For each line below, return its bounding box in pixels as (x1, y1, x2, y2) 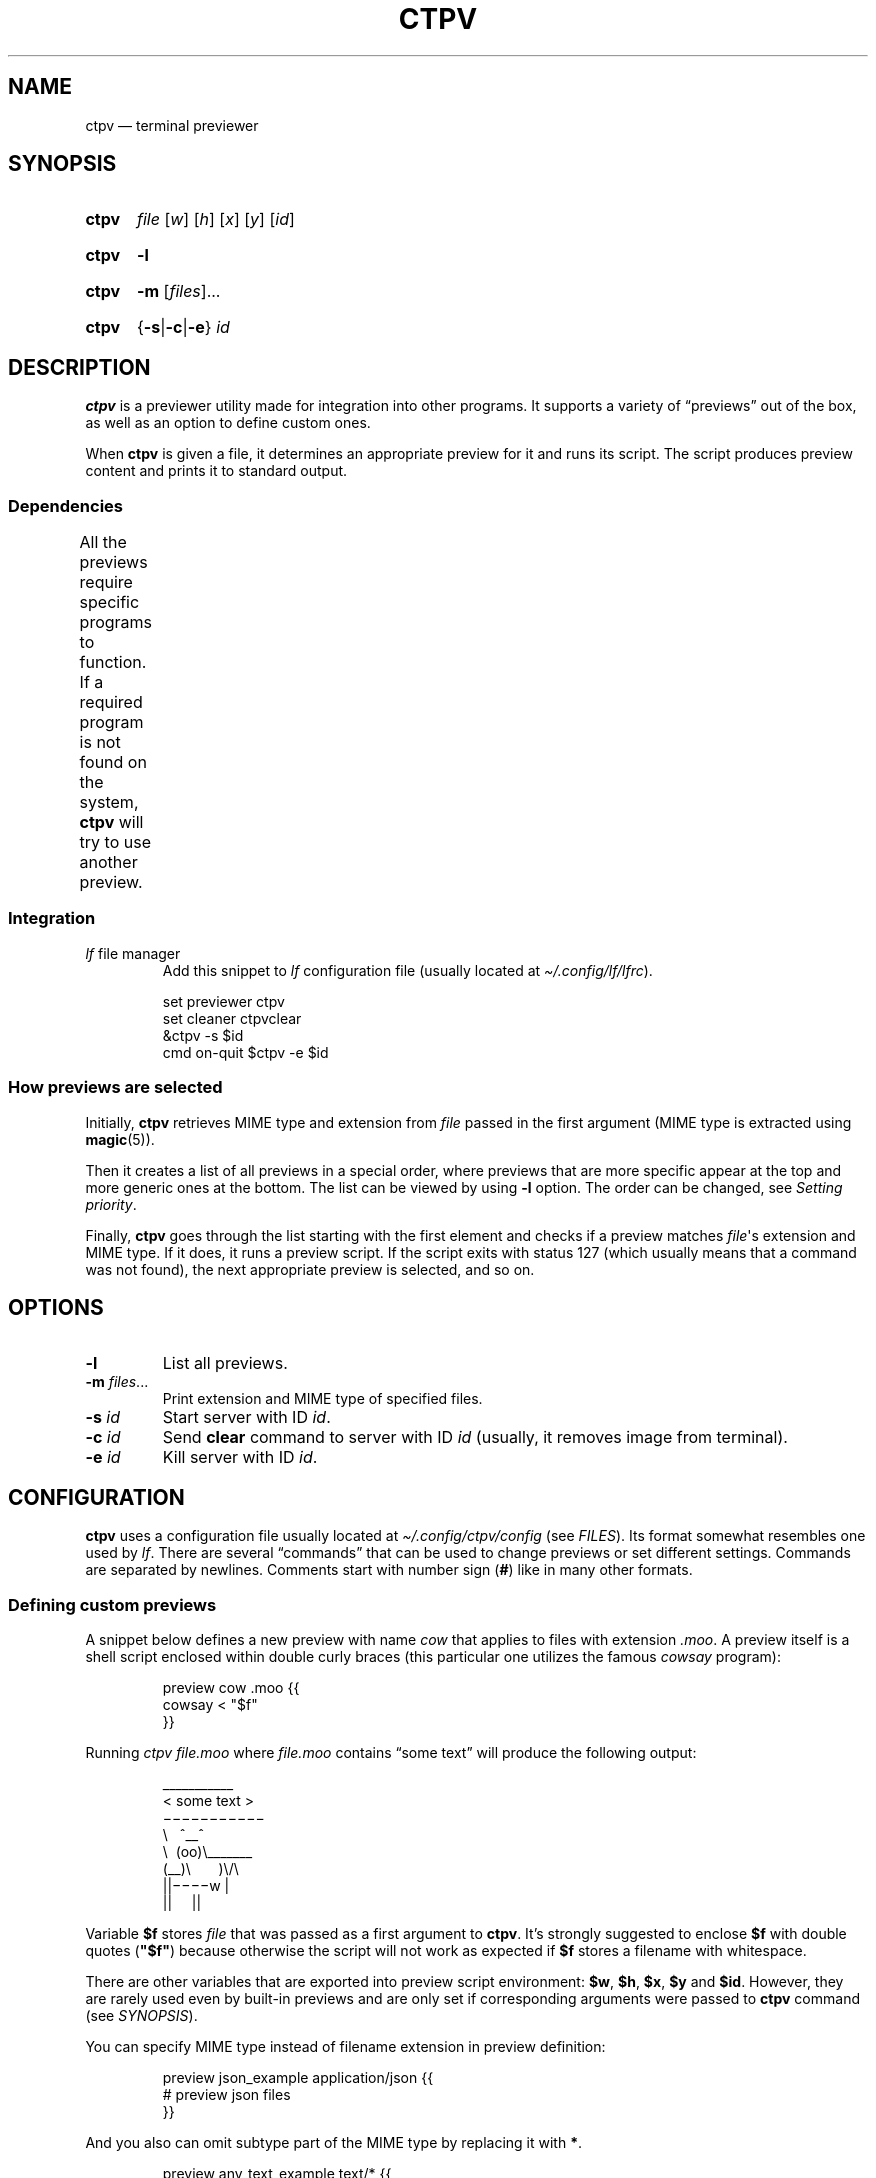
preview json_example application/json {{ (162, 2068, 434, 2086)
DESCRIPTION (8, 354, 151, 380)
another (79, 852, 138, 873)
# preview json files (162, 2085, 291, 2103)
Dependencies (8, 495, 124, 516)
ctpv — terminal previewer (85, 116, 259, 134)
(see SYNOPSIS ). (85, 2006, 198, 2024)
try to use (79, 832, 151, 853)
